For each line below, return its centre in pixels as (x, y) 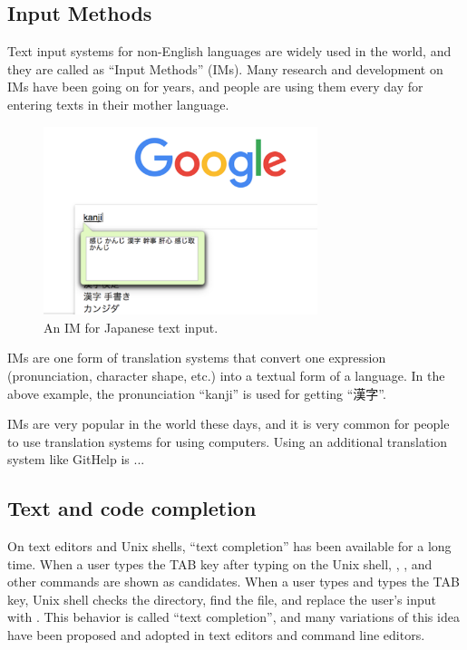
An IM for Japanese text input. (131, 327)
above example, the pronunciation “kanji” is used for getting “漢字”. (197, 393)
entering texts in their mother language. (118, 104)
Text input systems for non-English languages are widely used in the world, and (229, 51)
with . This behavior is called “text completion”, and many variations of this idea (233, 617)
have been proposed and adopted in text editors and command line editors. (216, 635)
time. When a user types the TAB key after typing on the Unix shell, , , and (220, 563)
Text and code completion (132, 508)
